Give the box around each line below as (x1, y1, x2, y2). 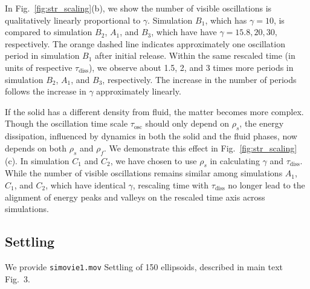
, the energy (239, 117, 284, 130)
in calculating (210, 154, 260, 167)
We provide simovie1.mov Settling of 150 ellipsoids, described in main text (5, 260, 283, 273)
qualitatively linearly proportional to (5, 13, 141, 26)
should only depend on (145, 117, 230, 130)
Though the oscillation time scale (5, 117, 128, 130)
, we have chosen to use (110, 154, 197, 167)
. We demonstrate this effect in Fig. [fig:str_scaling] (104, 141, 297, 154)
